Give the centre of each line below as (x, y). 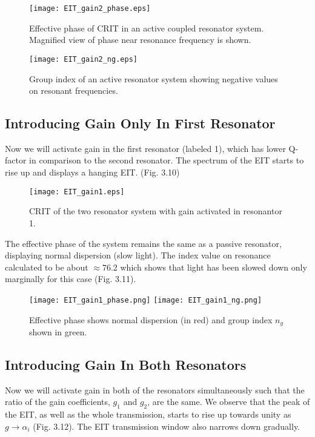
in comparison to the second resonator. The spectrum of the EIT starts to (167, 160)
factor (16, 160)
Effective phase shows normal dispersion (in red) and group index (151, 319)
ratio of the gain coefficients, (58, 402)
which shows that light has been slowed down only (214, 267)
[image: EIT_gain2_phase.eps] (90, 8)
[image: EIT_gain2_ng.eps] (83, 59)
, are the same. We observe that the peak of (229, 402)
